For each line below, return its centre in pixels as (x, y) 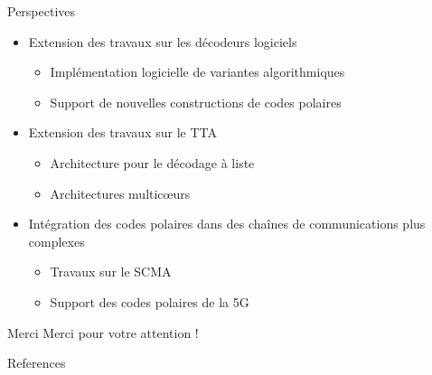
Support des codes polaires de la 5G (150, 301)
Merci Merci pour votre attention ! (103, 332)
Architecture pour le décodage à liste (152, 162)
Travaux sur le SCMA (111, 272)
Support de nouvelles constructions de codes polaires (196, 102)
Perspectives (42, 11)
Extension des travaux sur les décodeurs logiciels (163, 41)
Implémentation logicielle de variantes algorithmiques (197, 72)
